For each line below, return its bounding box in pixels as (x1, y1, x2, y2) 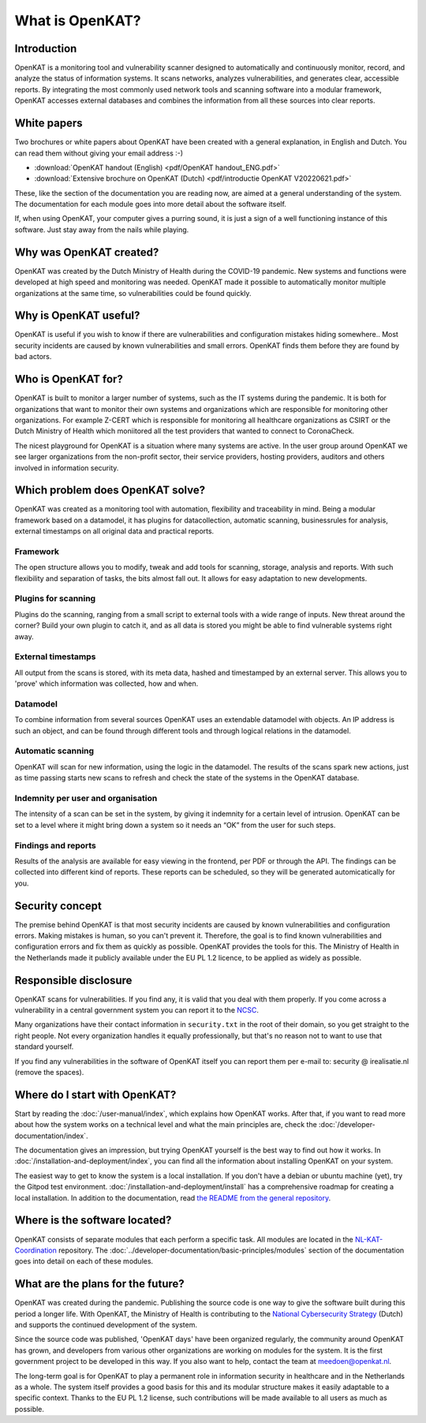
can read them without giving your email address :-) (14, 148, 184, 158)
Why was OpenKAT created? (14, 245, 159, 259)
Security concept (14, 899, 102, 912)
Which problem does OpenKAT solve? (14, 484, 205, 497)
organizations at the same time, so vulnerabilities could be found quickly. (14, 288, 252, 298)
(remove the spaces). (14, 1068, 84, 1077)
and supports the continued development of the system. (14, 1320, 197, 1330)
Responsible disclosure (14, 973, 133, 987)
